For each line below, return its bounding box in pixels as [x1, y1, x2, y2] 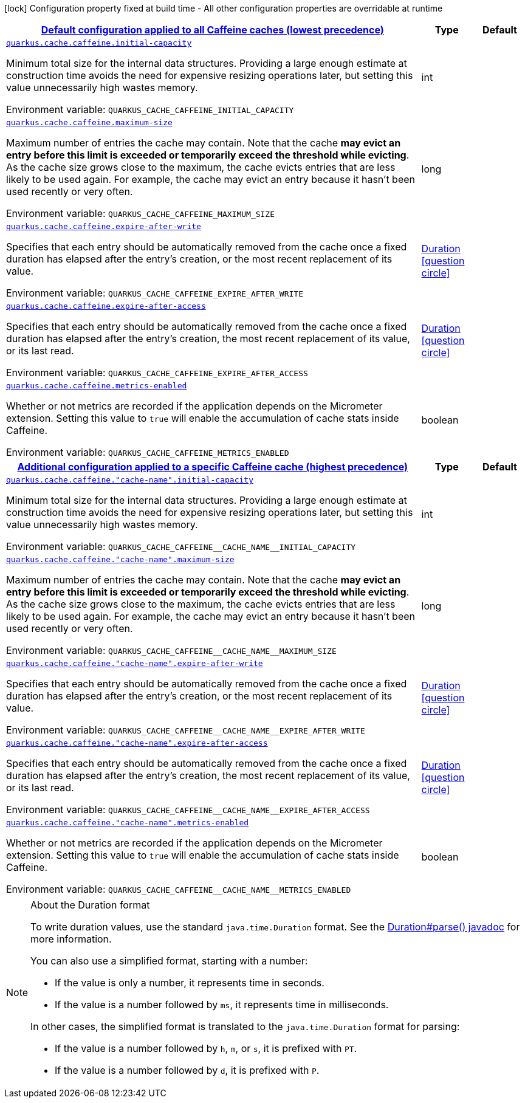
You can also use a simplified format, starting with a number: [30, 955, 308, 967]
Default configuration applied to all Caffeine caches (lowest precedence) [41, 24, 384, 36]
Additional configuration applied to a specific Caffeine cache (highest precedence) [17, 461, 408, 473]
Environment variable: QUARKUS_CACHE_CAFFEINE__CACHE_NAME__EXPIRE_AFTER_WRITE [6, 724, 365, 736]
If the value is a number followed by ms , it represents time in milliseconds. [55, 998, 389, 1011]
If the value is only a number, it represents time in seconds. [55, 977, 324, 989]
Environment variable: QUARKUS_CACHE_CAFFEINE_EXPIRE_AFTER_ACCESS [6, 366, 308, 379]
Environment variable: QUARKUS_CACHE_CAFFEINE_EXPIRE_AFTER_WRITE [6, 287, 303, 299]
